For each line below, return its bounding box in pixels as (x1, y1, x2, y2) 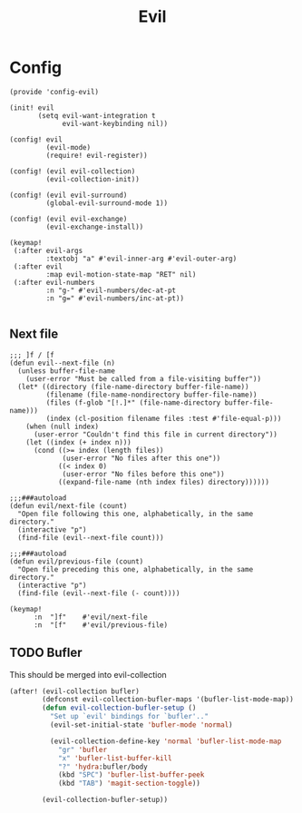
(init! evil (9, 103, 54, 113)
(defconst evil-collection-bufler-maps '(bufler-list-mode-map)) (42, 695, 295, 704)
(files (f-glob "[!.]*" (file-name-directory (45, 397, 221, 407)
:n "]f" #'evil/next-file (33, 612, 148, 622)
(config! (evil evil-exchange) (9, 214, 128, 223)
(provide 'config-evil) (9, 87, 100, 96)
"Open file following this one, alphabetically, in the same (17, 509, 254, 518)
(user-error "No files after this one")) (62, 454, 221, 463)
